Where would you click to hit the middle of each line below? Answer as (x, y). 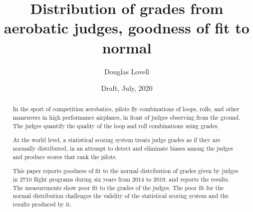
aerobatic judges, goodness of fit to (127, 28)
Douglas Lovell (127, 71)
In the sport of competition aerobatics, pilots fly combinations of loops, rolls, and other (126, 109)
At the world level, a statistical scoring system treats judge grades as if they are (117, 140)
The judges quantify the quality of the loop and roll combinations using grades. (116, 125)
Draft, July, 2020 (127, 88)
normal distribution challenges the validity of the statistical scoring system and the (121, 196)
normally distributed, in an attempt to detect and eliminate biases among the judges (123, 148)
